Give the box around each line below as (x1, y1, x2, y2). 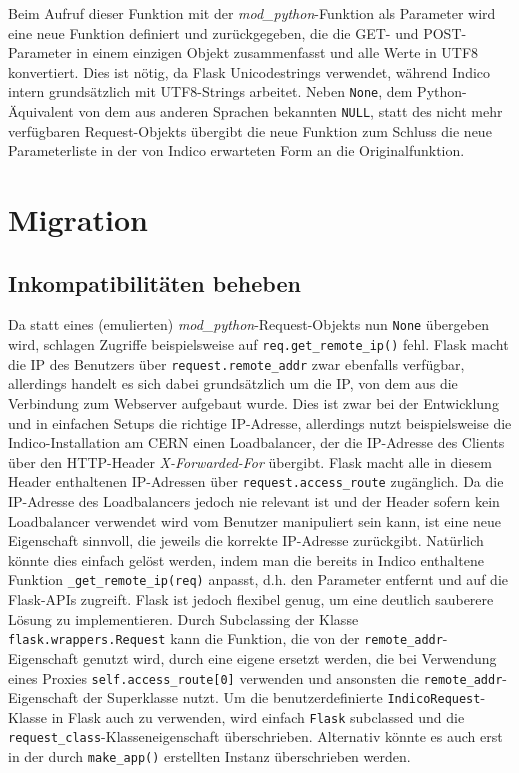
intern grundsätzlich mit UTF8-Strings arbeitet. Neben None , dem (8, 81, 413, 102)
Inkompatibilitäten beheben (8, 267, 301, 298)
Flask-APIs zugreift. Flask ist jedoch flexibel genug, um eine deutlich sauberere (8, 589, 494, 610)
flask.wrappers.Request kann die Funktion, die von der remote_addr (8, 628, 443, 649)
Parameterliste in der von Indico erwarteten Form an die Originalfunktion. (8, 140, 465, 161)
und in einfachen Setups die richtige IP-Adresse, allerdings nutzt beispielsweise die (8, 412, 512, 433)
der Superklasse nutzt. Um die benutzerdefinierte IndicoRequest (82, 687, 481, 708)
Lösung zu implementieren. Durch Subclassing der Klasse (8, 608, 359, 629)
